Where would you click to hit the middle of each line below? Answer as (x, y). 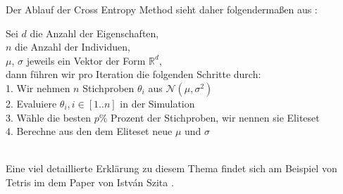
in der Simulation (157, 103)
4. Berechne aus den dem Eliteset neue (89, 131)
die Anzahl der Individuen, (73, 47)
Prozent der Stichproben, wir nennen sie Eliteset (215, 117)
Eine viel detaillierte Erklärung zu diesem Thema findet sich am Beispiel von (171, 168)
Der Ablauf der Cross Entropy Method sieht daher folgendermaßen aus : (162, 9)
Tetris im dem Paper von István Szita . (90, 182)
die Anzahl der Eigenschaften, (94, 33)
